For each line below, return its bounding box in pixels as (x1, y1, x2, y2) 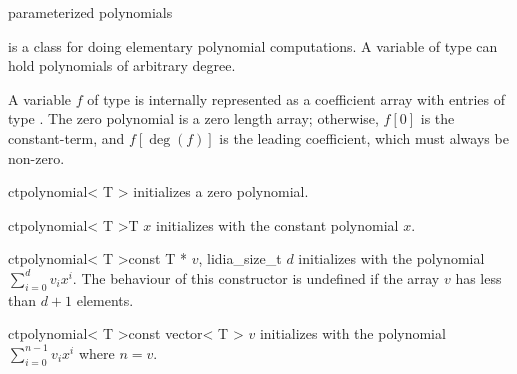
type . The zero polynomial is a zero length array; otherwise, (8, 108, 379, 129)
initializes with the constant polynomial (156, 214, 399, 235)
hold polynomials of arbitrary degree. (8, 55, 236, 76)
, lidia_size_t (198, 248, 282, 269)
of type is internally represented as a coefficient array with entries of (87, 88, 506, 109)
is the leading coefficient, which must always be (219, 127, 509, 148)
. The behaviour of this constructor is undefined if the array (72, 267, 440, 288)
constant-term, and (8, 127, 125, 148)
